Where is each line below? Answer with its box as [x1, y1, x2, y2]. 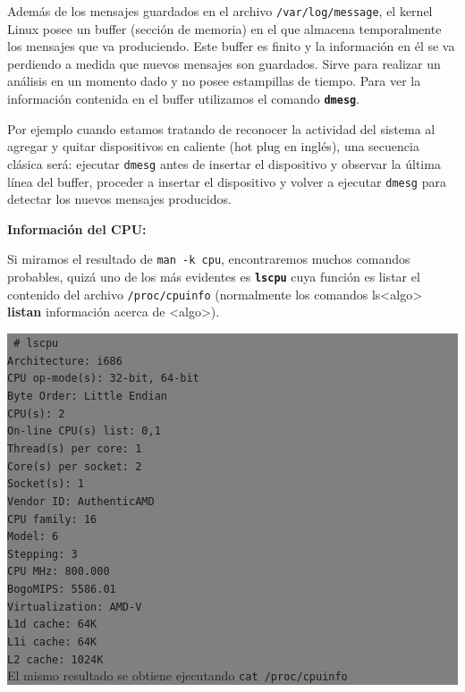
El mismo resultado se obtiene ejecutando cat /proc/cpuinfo [7, 666, 348, 685]
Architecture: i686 [7, 354, 123, 367]
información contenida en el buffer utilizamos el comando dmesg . [7, 89, 360, 108]
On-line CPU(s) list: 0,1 [7, 425, 161, 438]
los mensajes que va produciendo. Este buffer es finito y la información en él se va [7, 37, 455, 55]
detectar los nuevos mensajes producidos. [7, 190, 232, 208]
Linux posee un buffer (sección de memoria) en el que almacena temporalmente [7, 19, 442, 38]
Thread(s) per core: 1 [7, 442, 142, 455]
